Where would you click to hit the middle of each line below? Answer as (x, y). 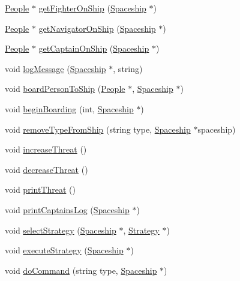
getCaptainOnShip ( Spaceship (94, 48)
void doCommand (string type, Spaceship (81, 270)
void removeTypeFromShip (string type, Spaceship (98, 129)
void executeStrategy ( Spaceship (64, 250)
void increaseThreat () (46, 149)
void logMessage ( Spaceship (55, 68)
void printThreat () (40, 189)
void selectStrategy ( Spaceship (61, 230)
